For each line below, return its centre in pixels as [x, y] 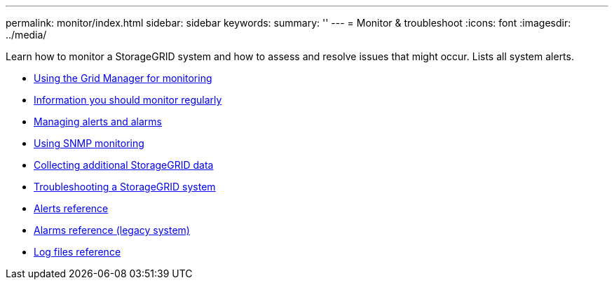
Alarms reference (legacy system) [112, 230]
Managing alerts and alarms [98, 121]
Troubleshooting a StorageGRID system [125, 187]
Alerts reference [71, 208]
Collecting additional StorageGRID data [124, 165]
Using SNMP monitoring [89, 143]
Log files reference [77, 252]
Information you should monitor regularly [128, 100]
